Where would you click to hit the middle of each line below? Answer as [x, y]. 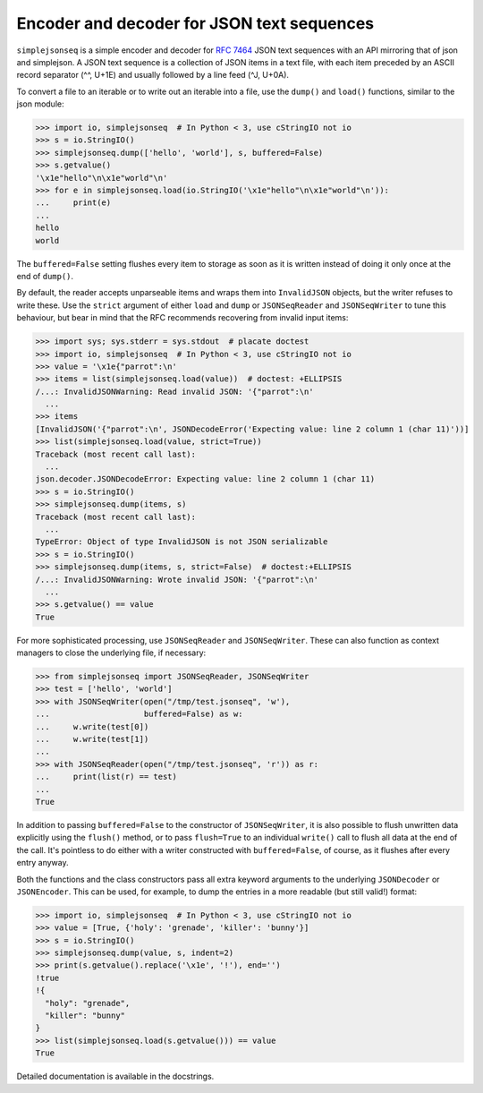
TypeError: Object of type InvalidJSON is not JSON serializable [182, 542]
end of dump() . [45, 276]
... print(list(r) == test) [106, 777]
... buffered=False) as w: [139, 714]
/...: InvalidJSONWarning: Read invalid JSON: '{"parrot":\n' [174, 391]
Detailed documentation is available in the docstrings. [115, 1076]
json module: [40, 104]
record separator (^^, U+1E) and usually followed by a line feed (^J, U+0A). [153, 75]
